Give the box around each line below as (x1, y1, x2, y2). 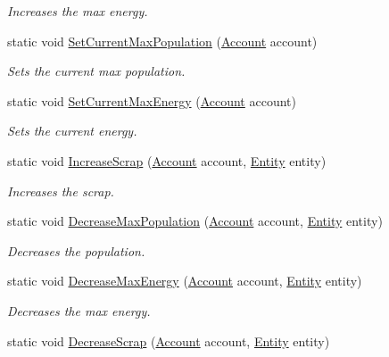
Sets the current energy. (7, 121, 137, 140)
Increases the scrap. (7, 181, 114, 200)
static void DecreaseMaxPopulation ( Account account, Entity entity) (7, 212, 383, 230)
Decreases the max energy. (7, 301, 151, 320)
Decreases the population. (7, 241, 145, 260)
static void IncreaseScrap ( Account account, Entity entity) (7, 151, 327, 170)
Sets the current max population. (7, 62, 186, 80)
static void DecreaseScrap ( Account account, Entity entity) (7, 331, 330, 350)
